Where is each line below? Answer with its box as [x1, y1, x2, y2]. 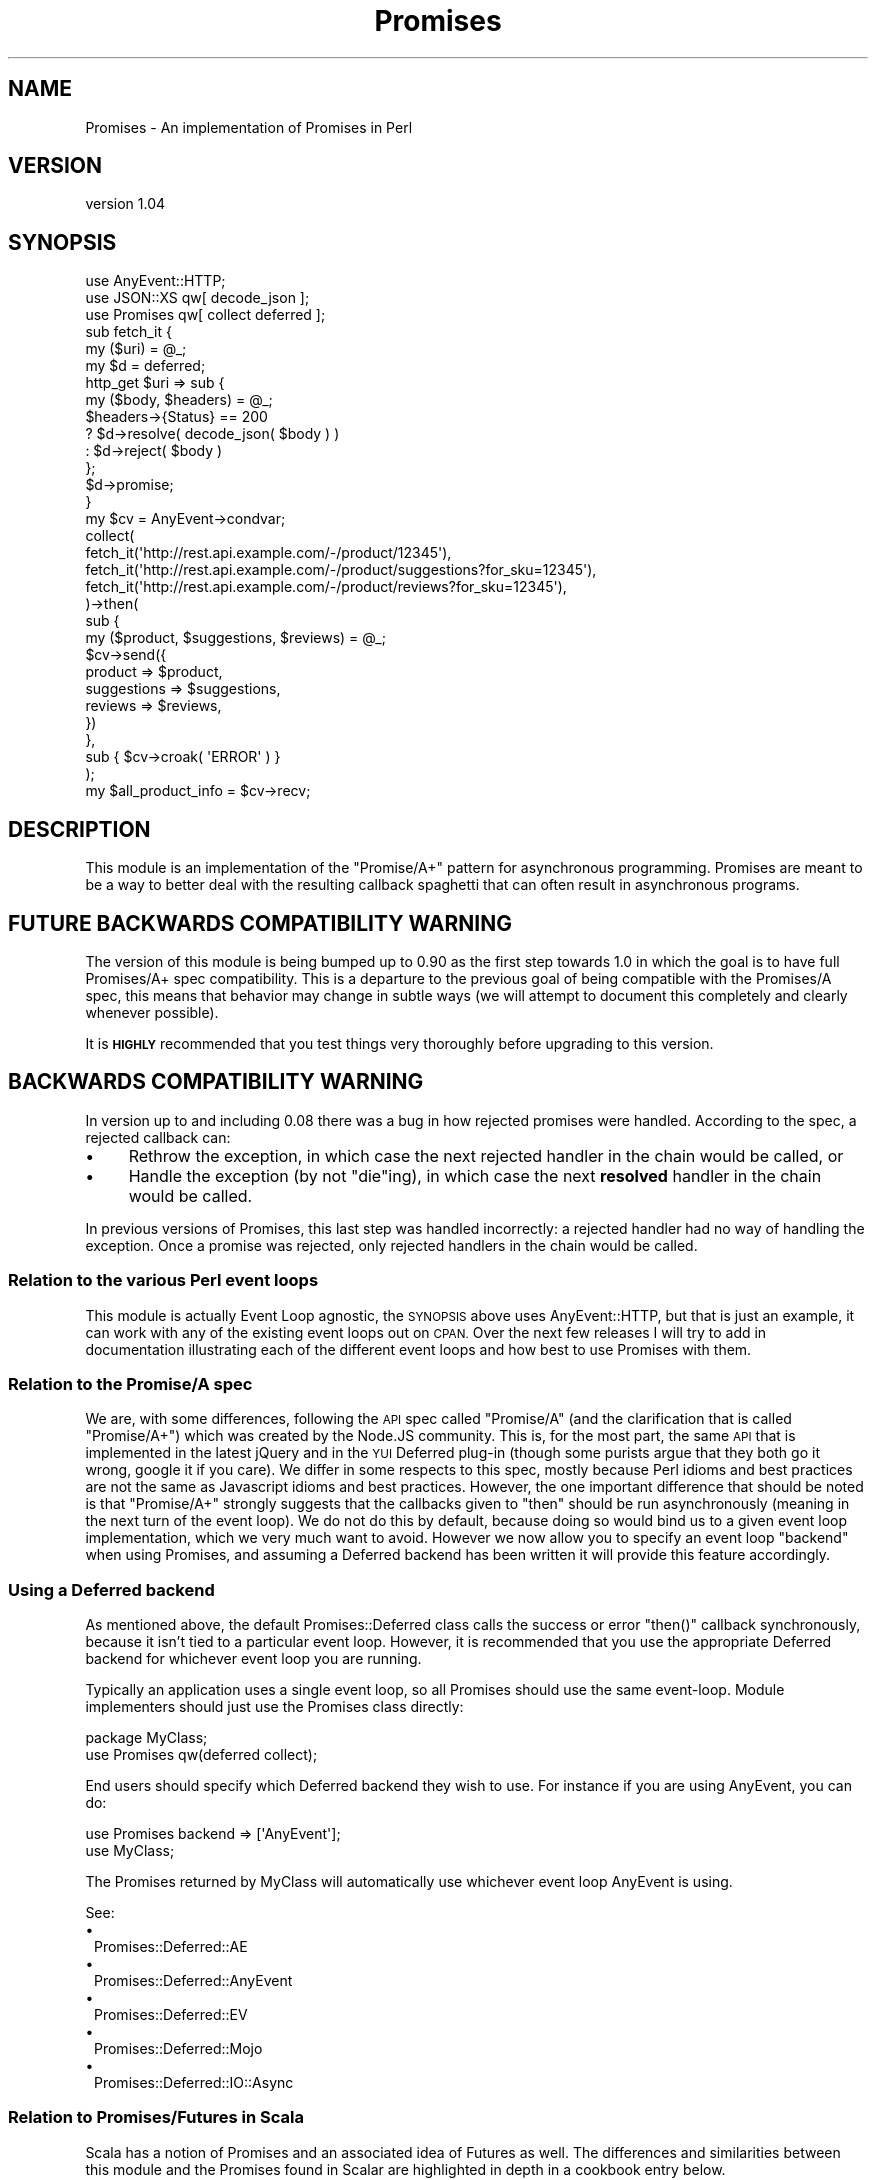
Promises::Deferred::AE [94, 1938, 248, 1956]
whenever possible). [85, 1003, 219, 1021]
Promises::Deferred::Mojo [94, 2040, 263, 2058]
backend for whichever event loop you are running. [85, 1650, 422, 1668]
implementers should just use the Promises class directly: [85, 1698, 464, 1716]
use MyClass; [85, 1842, 175, 1860]
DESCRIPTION [8, 816, 151, 842]
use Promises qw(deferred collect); [85, 1746, 318, 1764]
